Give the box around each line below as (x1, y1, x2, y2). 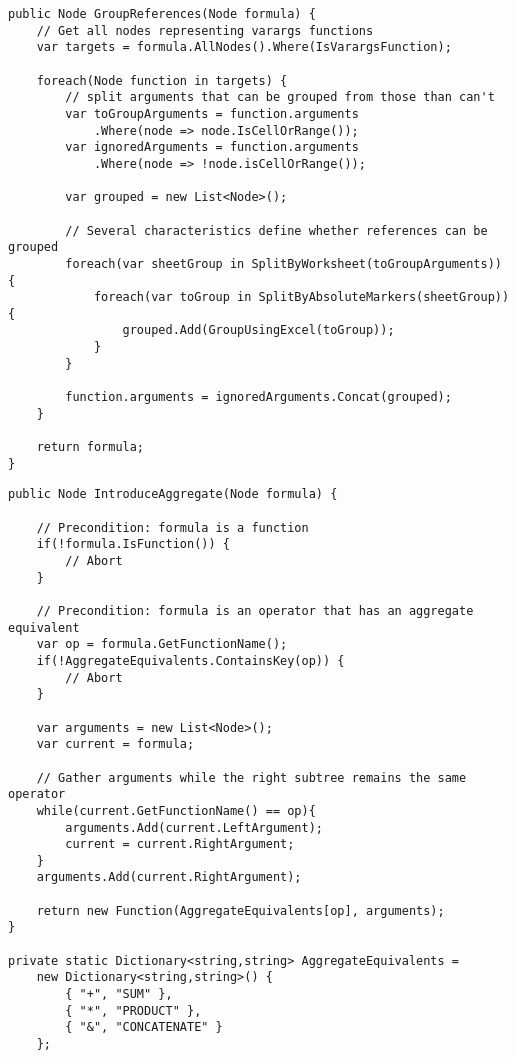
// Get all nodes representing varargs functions (36, 23, 374, 38)
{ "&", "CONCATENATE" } (65, 1020, 223, 1035)
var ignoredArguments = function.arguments (65, 140, 359, 155)
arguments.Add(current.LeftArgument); (65, 820, 323, 835)
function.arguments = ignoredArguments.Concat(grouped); (65, 390, 452, 405)
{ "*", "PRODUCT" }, (65, 1003, 202, 1018)
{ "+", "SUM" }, (65, 987, 173, 1002)
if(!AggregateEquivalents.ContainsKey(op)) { (36, 653, 345, 668)
